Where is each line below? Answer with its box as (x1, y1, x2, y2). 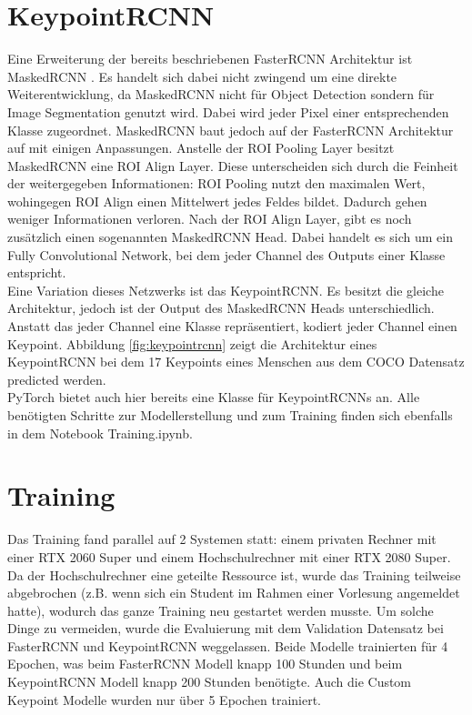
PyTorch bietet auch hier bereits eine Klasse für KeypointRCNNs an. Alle (7, 388, 420, 407)
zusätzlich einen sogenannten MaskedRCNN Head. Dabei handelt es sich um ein (7, 227, 453, 247)
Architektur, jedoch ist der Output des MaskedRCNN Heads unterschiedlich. (7, 298, 435, 317)
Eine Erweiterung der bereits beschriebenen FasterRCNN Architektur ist (7, 49, 413, 68)
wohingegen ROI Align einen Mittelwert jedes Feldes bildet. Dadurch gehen (7, 191, 427, 210)
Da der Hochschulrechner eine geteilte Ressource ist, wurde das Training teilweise (7, 565, 461, 584)
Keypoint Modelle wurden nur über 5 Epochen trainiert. (7, 690, 322, 709)
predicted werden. (7, 369, 106, 388)
